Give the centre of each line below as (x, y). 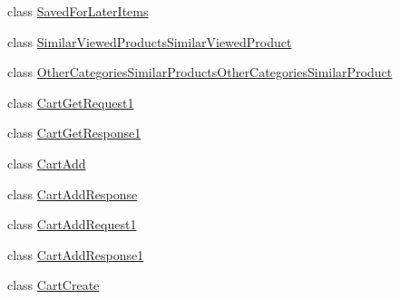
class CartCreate (54, 285)
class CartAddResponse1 (76, 254)
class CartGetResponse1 (74, 133)
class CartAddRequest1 (72, 224)
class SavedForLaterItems (78, 11)
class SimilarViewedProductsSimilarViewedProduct (150, 41)
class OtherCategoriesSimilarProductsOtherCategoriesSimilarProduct (200, 72)
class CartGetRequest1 (71, 102)
